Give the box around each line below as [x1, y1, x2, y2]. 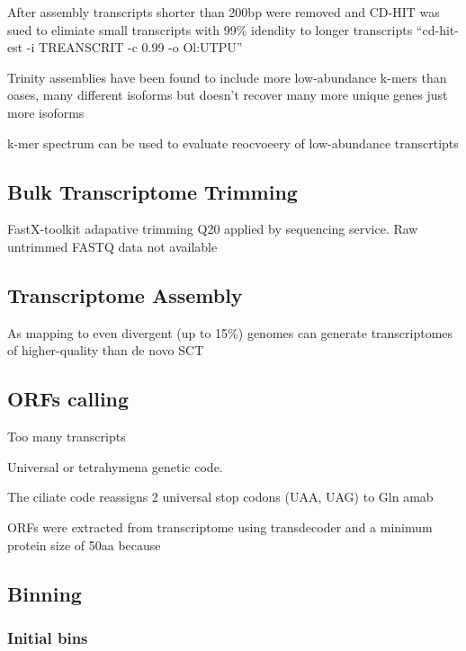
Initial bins [7, 626, 88, 648]
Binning [7, 579, 82, 607]
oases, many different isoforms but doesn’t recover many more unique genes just [7, 85, 448, 104]
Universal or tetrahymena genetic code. [7, 457, 223, 476]
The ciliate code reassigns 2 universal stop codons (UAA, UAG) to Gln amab [7, 487, 434, 506]
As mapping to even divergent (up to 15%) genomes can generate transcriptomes [7, 323, 453, 342]
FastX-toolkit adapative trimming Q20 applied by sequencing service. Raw [7, 219, 418, 238]
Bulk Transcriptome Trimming [7, 177, 298, 205]
